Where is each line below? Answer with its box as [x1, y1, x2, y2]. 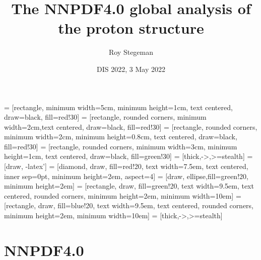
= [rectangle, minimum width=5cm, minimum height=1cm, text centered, [4, 102, 233, 112]
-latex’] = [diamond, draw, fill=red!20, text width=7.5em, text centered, [25, 161, 248, 171]
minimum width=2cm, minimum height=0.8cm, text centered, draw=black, [4, 131, 237, 142]
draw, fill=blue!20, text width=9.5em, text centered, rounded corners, [38, 200, 254, 211]
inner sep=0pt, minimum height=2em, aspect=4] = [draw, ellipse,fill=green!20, [4, 170, 248, 181]
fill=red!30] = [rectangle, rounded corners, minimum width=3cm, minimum [4, 141, 237, 151]
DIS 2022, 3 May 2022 [97, 63, 165, 74]
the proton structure [58, 18, 204, 38]
